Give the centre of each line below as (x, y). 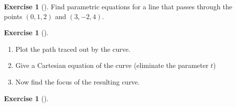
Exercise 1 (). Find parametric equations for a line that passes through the (118, 6)
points (13, 16)
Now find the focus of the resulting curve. (77, 81)
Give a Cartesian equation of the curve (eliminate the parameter (112, 65)
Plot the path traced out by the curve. (73, 49)
